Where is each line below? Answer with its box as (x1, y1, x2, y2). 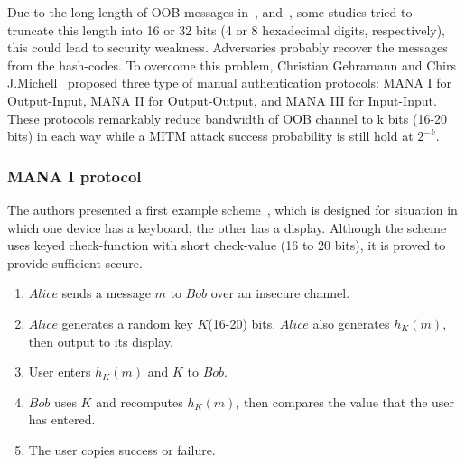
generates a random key (61, 313, 193, 332)
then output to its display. (28, 331, 173, 350)
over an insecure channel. (210, 284, 350, 302)
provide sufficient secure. (7, 253, 143, 272)
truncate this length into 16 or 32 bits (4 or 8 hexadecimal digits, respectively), (7, 20, 446, 39)
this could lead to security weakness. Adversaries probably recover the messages (7, 38, 448, 57)
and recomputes (96, 392, 183, 411)
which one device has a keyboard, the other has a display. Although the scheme (7, 218, 447, 237)
